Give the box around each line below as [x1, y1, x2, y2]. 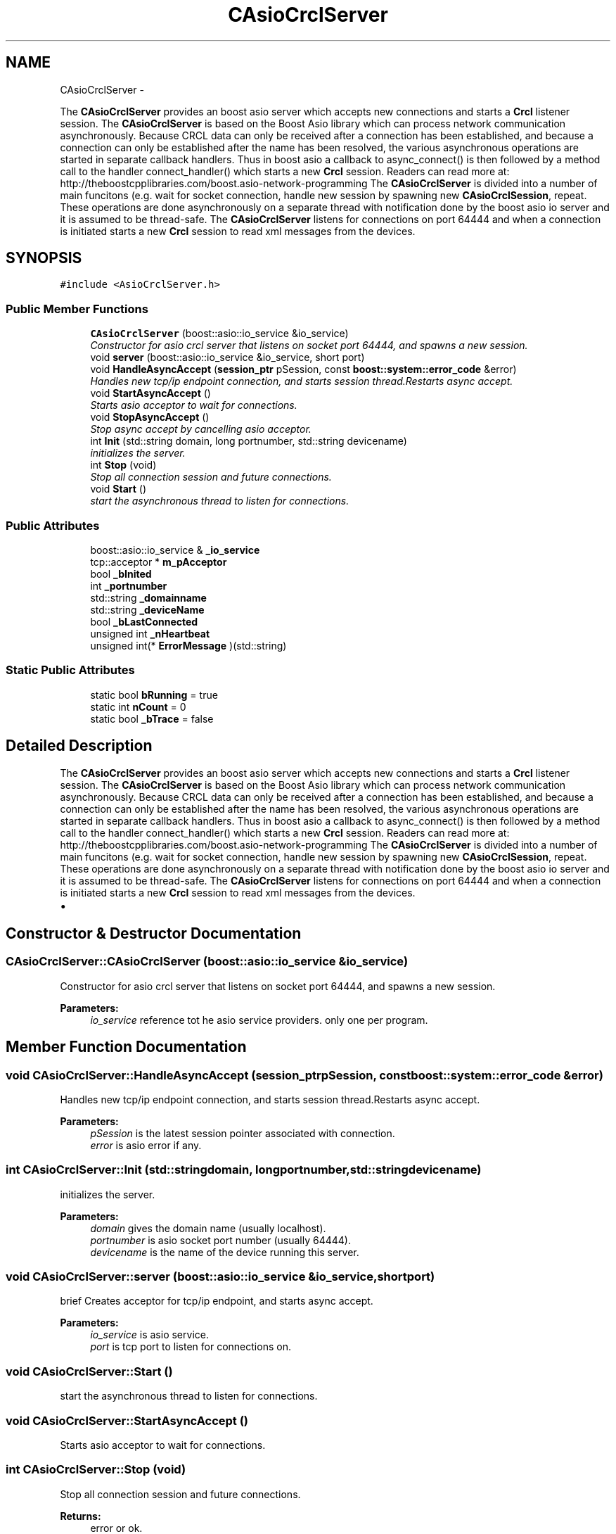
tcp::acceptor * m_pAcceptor [90, 555, 227, 568]
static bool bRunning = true [90, 688, 218, 701]
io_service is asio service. [90, 1329, 209, 1341]
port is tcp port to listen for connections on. [90, 1340, 291, 1353]
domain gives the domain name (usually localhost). [90, 1222, 326, 1234]
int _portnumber [90, 579, 167, 592]
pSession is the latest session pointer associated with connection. [90, 1127, 395, 1139]
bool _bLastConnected [90, 615, 198, 628]
